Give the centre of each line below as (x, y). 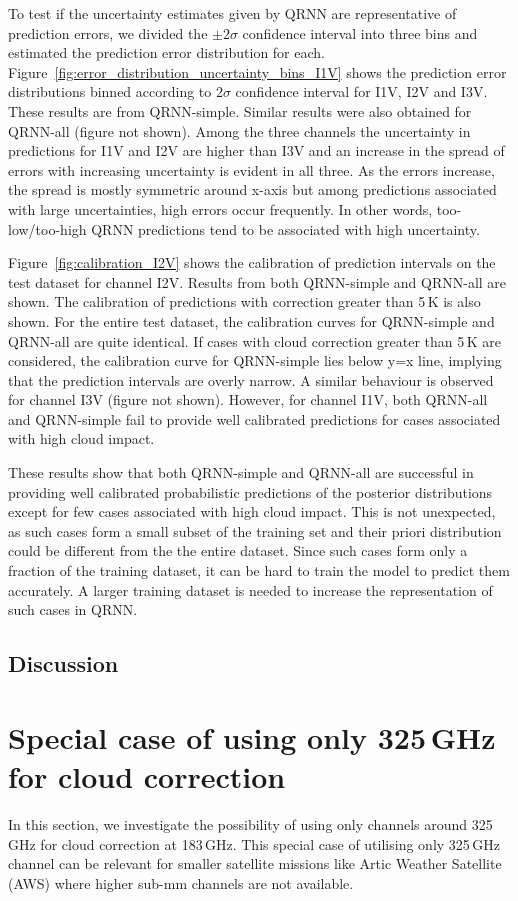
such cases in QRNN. (73, 609)
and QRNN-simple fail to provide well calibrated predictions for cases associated (254, 418)
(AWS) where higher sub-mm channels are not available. (181, 882)
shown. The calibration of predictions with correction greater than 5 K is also (244, 301)
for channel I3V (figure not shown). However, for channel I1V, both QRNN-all (248, 399)
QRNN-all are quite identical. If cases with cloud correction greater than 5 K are (254, 340)
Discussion (63, 663)
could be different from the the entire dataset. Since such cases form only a (238, 550)
